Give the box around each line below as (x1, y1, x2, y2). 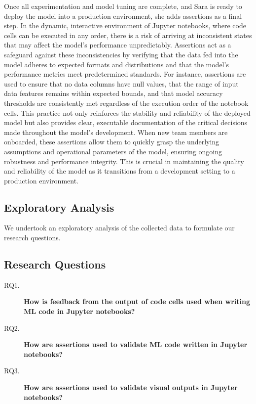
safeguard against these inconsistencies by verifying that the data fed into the (4, 49, 238, 59)
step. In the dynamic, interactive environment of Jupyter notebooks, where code (4, 20, 246, 31)
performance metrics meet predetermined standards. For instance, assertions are (4, 69, 246, 79)
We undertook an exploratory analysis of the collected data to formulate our (4, 223, 235, 233)
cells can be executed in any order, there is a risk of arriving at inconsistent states (4, 30, 252, 40)
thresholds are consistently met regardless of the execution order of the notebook (4, 97, 249, 108)
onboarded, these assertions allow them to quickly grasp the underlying (4, 136, 219, 147)
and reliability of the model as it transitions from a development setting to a (4, 166, 235, 176)
